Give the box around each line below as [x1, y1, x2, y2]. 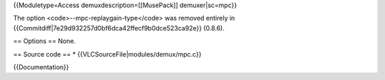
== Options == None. [13, 37, 76, 45]
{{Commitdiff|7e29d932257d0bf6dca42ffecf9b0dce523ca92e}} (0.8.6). [13, 23, 225, 32]
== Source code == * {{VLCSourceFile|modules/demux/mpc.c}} [13, 50, 202, 58]
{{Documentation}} [13, 62, 69, 71]
